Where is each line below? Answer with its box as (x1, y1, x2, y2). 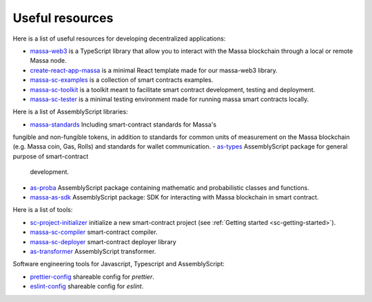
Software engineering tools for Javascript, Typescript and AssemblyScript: (12, 260, 225, 268)
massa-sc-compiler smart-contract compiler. (30, 228, 158, 237)
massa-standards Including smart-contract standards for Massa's (30, 120, 217, 129)
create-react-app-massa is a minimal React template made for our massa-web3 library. (30, 66, 278, 74)
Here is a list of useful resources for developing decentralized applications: (12, 34, 226, 43)
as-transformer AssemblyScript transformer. (30, 247, 156, 255)
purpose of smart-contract (12, 152, 89, 160)
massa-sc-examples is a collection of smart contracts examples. (30, 76, 214, 84)
